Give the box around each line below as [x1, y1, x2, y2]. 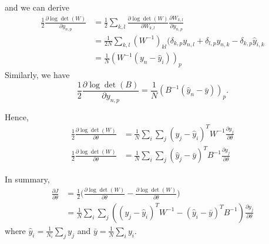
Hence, [5, 110, 29, 123]
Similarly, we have [5, 69, 70, 81]
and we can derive [5, 1, 70, 13]
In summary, [5, 173, 50, 185]
